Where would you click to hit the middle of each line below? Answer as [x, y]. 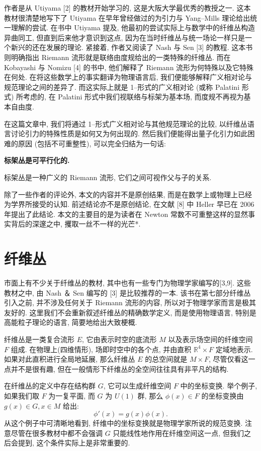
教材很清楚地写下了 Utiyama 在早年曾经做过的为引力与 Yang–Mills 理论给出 [127, 17]
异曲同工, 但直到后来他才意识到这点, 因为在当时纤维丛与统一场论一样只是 [125, 37]
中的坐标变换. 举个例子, [219, 386]
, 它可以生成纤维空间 [137, 386]
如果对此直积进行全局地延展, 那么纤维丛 [70, 359]
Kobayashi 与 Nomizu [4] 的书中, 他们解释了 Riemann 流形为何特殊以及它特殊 [129, 67]
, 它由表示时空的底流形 [119, 339]
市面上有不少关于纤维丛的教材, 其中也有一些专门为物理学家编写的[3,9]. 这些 [127, 283]
